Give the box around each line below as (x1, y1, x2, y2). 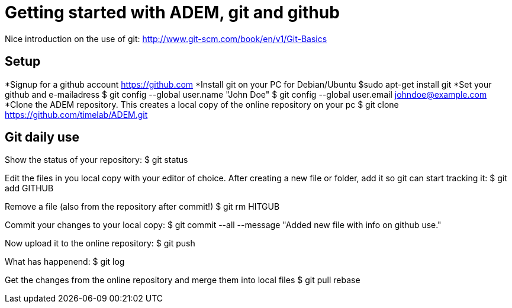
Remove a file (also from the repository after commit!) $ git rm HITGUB (5, 201, 280, 212)
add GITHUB (5, 183, 54, 194)
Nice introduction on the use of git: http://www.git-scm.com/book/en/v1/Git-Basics (5, 33, 327, 44)
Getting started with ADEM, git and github (5, 2, 340, 23)
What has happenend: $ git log (5, 256, 125, 267)
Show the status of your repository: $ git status (5, 155, 188, 165)
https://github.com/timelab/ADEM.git (5, 109, 148, 120)
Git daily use (5, 130, 80, 145)
